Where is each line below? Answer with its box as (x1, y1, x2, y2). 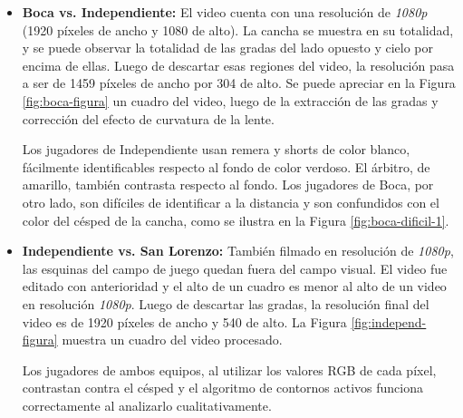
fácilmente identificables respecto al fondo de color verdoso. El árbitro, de (22, 157, 430, 176)
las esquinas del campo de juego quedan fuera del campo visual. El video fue (22, 258, 448, 277)
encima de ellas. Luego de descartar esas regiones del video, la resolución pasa (22, 55, 455, 74)
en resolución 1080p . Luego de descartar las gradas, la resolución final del (22, 294, 429, 313)
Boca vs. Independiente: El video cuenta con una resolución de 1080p (22, 3, 428, 21)
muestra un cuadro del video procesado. (62, 330, 283, 349)
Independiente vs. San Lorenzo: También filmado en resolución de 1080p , (22, 241, 454, 260)
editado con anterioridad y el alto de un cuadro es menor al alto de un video (22, 277, 447, 296)
